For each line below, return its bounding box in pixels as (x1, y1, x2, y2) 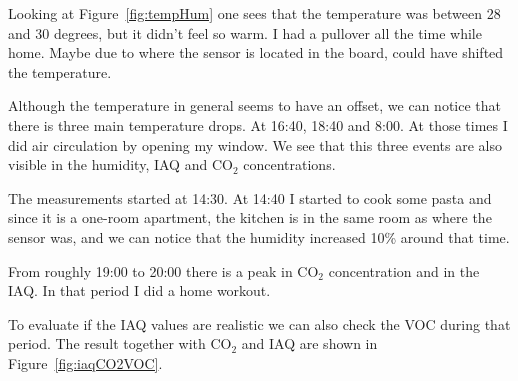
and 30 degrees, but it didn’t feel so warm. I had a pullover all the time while (8, 22, 482, 43)
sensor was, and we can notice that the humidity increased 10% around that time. (8, 226, 510, 247)
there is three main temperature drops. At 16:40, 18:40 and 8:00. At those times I (8, 114, 508, 135)
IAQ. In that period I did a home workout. (8, 280, 271, 301)
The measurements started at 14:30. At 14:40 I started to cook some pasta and (8, 187, 492, 208)
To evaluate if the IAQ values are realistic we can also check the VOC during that (8, 313, 511, 334)
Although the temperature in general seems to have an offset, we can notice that (8, 95, 502, 116)
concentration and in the (328, 260, 480, 281)
